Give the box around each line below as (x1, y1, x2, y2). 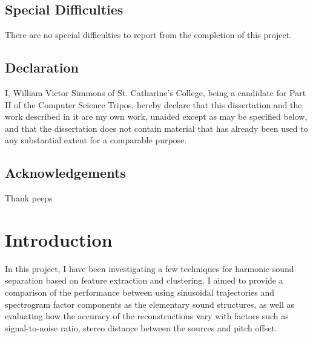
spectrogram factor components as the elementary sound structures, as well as (5, 297, 294, 310)
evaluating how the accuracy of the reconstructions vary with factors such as (5, 310, 289, 322)
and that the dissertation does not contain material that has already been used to (5, 122, 308, 134)
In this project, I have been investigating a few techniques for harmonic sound (5, 262, 294, 275)
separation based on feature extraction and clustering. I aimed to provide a (5, 274, 283, 287)
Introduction (5, 227, 113, 252)
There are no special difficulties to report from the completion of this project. (5, 28, 292, 41)
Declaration (5, 58, 79, 77)
